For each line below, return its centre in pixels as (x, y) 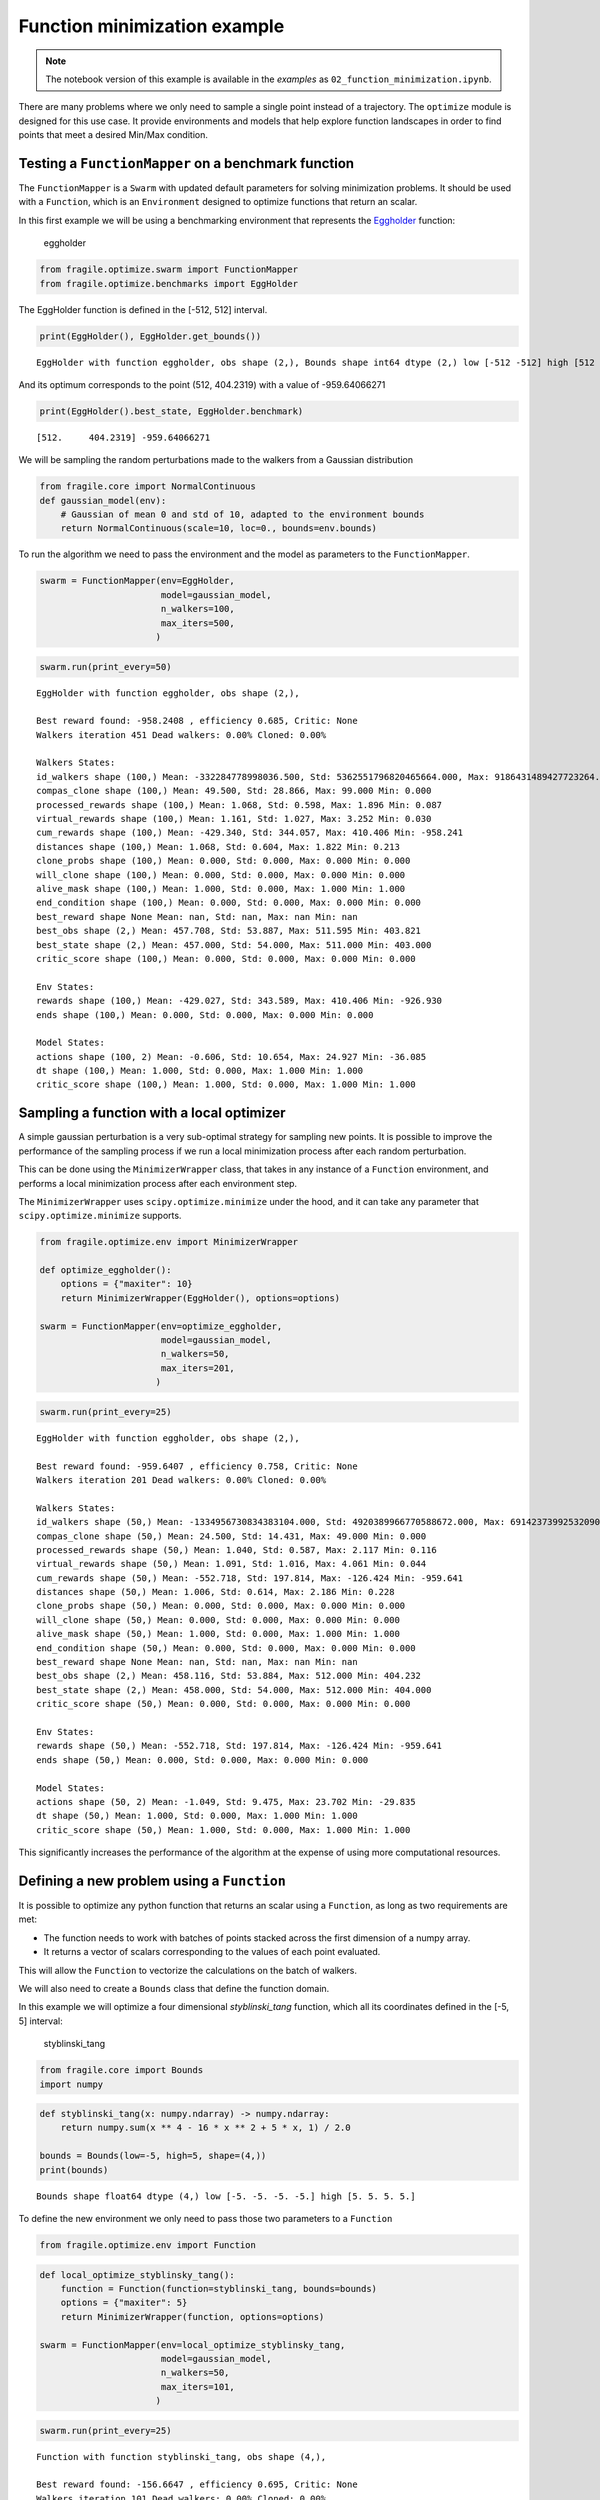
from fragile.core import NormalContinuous (148, 486)
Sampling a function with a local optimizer (152, 1113)
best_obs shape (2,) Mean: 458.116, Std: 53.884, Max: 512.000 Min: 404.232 (229, 1676)
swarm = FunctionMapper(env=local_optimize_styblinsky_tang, (192, 2344)
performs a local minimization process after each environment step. (158, 1183)
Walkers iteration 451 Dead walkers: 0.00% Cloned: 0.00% (181, 734)
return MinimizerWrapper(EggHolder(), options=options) (200, 1298)
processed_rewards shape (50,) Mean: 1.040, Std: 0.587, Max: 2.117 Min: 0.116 (236, 1549)
